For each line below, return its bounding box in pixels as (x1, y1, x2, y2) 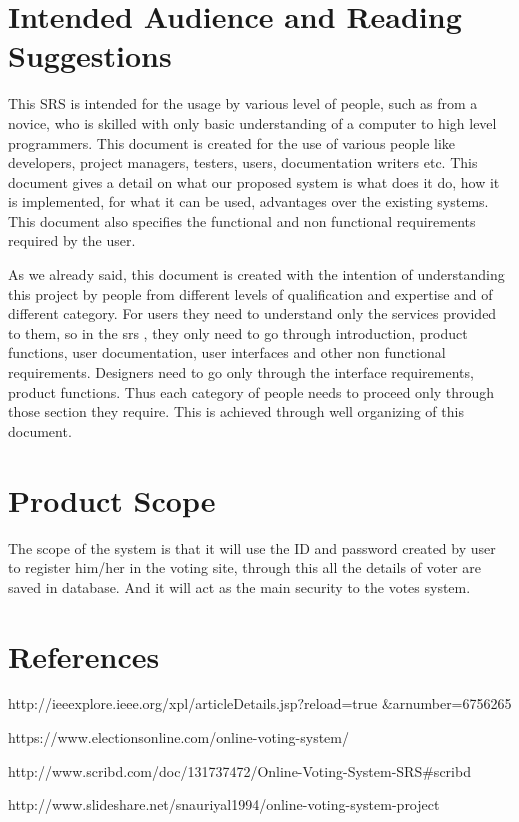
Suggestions (8, 35, 172, 76)
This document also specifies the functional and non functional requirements (8, 210, 476, 231)
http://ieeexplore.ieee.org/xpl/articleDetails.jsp (8, 693, 298, 714)
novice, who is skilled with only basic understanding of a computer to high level (8, 112, 497, 133)
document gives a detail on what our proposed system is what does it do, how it (8, 171, 500, 192)
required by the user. (8, 230, 136, 251)
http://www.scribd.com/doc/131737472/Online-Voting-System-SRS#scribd (8, 760, 471, 781)
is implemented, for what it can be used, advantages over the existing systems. (8, 191, 489, 212)
